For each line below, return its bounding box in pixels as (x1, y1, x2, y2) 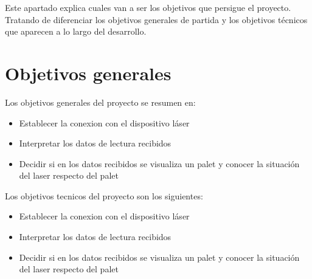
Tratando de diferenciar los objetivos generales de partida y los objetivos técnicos (5, 13, 308, 26)
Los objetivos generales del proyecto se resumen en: (5, 95, 196, 108)
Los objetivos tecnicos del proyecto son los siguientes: (5, 189, 203, 202)
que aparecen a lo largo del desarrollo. (5, 25, 147, 38)
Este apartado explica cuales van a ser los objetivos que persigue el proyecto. (5, 1, 291, 13)
